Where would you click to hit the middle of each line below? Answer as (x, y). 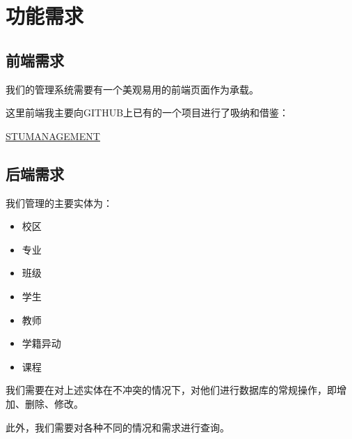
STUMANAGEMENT (53, 136)
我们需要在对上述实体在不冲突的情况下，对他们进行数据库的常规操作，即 (171, 390)
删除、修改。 (54, 403)
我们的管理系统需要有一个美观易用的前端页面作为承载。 (132, 89)
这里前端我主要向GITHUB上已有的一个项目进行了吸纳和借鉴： (147, 113)
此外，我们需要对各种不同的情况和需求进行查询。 (118, 427)
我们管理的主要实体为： (59, 202)
